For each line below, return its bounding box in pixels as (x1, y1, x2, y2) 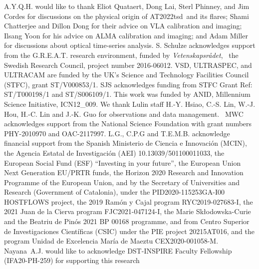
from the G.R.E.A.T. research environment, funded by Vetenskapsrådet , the (4, 49, 239, 60)
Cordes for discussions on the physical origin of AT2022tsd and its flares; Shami (4, 10, 249, 21)
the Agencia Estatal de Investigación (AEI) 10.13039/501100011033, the (4, 147, 225, 158)
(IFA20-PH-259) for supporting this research (4, 255, 140, 266)
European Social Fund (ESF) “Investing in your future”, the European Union (4, 157, 241, 168)
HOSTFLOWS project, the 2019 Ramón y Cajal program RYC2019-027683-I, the (4, 196, 253, 207)
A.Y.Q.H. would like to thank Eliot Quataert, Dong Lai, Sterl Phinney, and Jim (4, 1, 250, 11)
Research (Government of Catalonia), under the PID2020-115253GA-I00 (4, 187, 225, 197)
